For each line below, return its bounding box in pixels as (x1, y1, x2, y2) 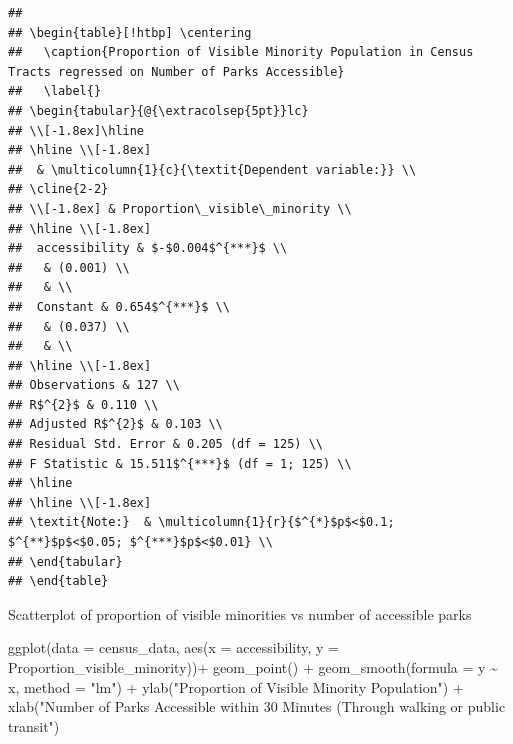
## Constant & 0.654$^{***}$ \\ (8, 299, 230, 314)
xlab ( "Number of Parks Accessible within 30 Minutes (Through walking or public (8, 696, 506, 717)
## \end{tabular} (8, 554, 123, 569)
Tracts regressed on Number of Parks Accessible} (8, 64, 345, 79)
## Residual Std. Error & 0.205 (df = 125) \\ (8, 437, 323, 452)
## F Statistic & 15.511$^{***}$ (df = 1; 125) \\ (8, 456, 352, 471)
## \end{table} (8, 574, 109, 589)
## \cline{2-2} (8, 182, 109, 197)
